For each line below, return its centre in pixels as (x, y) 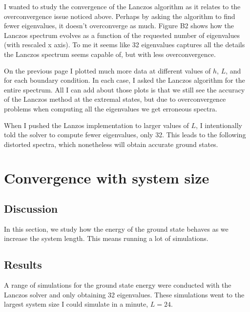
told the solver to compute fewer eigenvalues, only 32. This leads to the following (125, 135)
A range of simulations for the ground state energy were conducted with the (118, 285)
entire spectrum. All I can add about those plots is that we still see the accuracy (125, 89)
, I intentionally (219, 125)
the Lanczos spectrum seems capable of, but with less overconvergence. (110, 54)
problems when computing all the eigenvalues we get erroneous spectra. (111, 108)
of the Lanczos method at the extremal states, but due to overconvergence (115, 99)
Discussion (31, 209)
